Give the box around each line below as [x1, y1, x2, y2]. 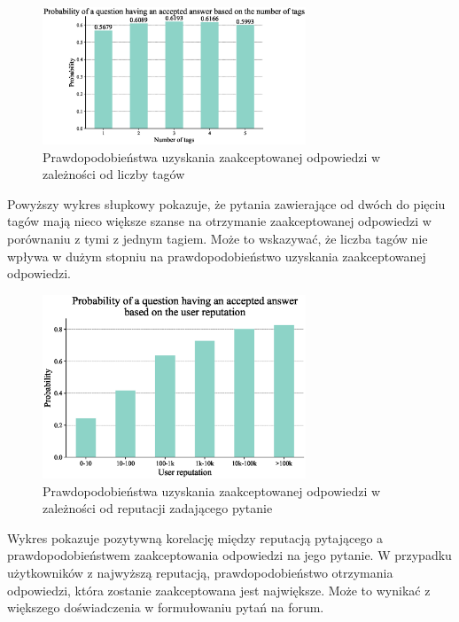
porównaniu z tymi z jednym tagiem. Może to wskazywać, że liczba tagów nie [7, 229, 428, 248]
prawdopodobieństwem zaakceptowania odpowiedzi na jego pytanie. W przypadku [7, 546, 452, 564]
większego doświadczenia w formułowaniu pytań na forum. [7, 598, 324, 617]
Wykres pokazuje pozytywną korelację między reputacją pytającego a [7, 528, 384, 547]
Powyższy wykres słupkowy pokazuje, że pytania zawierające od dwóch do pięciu [7, 194, 446, 213]
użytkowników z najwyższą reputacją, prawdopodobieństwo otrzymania [7, 564, 393, 582]
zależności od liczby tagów [43, 165, 185, 183]
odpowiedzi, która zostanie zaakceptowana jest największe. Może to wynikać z [7, 580, 431, 599]
